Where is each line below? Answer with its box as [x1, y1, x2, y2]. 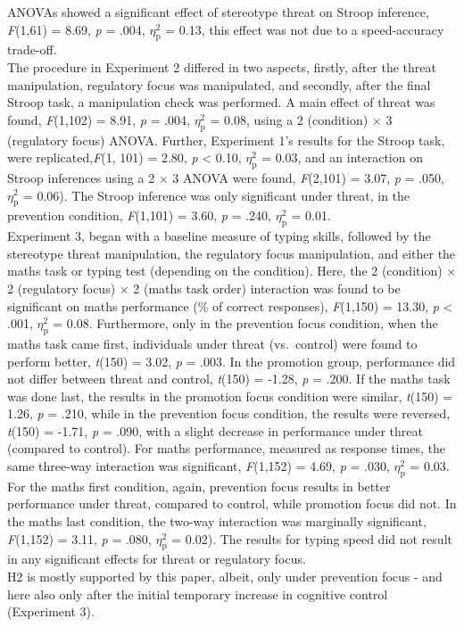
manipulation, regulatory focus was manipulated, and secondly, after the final [7, 75, 431, 94]
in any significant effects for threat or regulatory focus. [7, 549, 306, 568]
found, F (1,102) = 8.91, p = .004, [7, 110, 190, 128]
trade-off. [7, 40, 57, 59]
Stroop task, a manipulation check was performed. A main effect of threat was [7, 93, 435, 111]
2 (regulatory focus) [7, 278, 116, 297]
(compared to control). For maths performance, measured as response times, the [7, 439, 445, 458]
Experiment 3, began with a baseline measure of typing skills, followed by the [7, 227, 431, 245]
